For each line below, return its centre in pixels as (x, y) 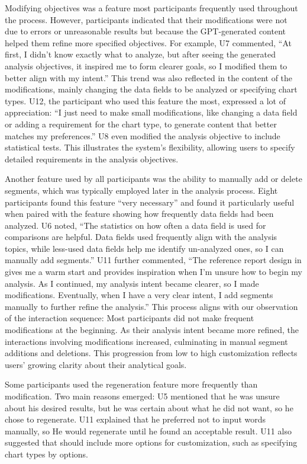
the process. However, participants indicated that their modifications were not (146, 19)
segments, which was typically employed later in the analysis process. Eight (141, 190)
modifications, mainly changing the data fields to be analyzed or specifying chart (151, 89)
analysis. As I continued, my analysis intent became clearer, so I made (132, 283)
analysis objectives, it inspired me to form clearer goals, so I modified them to (146, 65)
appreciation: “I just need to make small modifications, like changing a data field (151, 112)
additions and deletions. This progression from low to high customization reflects (151, 353)
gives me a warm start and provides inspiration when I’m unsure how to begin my (154, 272)
